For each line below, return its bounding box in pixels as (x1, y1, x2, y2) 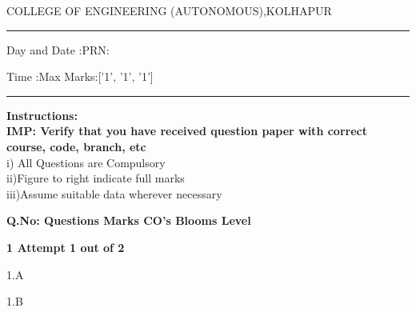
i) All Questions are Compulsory (6, 154, 166, 170)
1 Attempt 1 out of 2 (6, 238, 125, 255)
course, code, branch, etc (6, 138, 146, 154)
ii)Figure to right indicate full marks (6, 170, 185, 186)
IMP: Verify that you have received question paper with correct (6, 122, 367, 139)
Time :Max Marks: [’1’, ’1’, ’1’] (6, 68, 154, 85)
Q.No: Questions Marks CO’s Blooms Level (6, 212, 251, 229)
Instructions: (6, 106, 78, 123)
